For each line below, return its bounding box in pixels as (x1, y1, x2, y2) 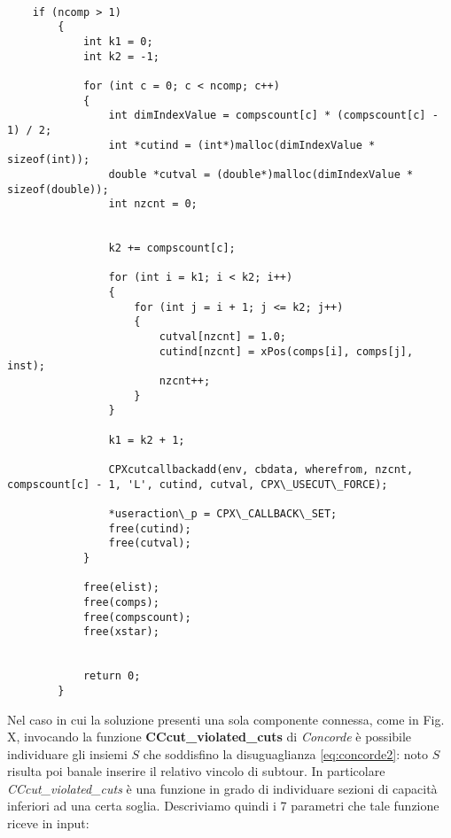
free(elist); (82, 581, 159, 594)
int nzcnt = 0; (108, 198, 198, 211)
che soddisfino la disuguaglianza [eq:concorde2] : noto (143, 744, 428, 763)
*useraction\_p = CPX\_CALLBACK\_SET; (108, 507, 338, 520)
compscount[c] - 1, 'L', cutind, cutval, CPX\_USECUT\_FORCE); (7, 477, 388, 491)
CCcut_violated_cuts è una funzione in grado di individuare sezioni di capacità (7, 779, 438, 797)
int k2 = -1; (82, 50, 159, 63)
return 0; (82, 670, 141, 683)
